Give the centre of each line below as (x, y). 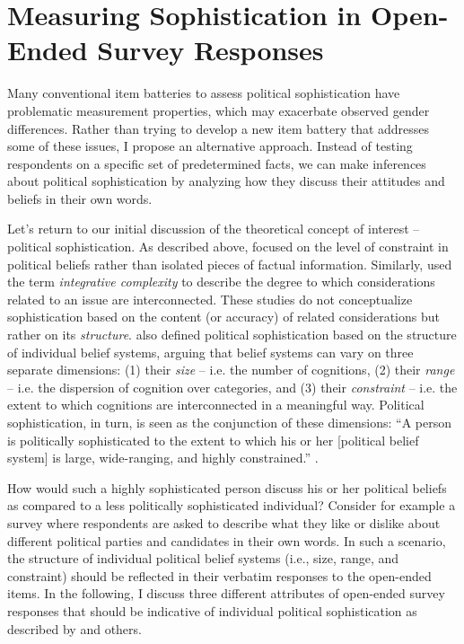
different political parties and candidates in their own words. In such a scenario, (227, 540)
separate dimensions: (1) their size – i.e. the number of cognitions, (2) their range (231, 370)
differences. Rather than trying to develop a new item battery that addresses (219, 128)
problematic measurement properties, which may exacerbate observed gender (219, 110)
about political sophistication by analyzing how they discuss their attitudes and (226, 181)
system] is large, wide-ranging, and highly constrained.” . (163, 458)
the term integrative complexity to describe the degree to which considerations (221, 282)
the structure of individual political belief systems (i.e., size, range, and (203, 558)
